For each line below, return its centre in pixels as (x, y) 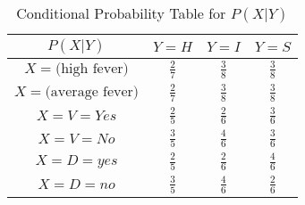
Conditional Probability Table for (121, 13)
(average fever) (92, 91)
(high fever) (92, 68)
